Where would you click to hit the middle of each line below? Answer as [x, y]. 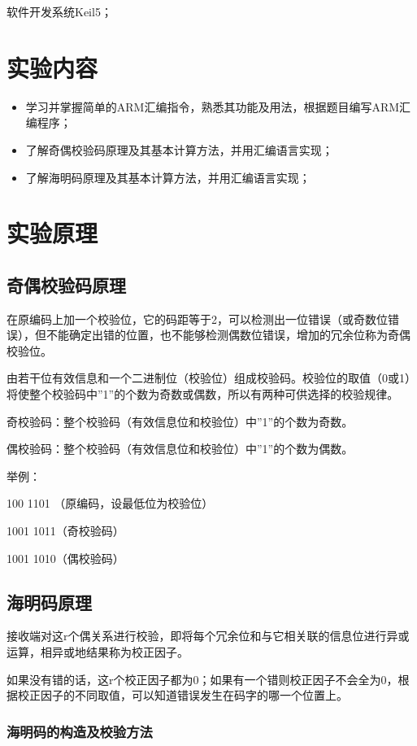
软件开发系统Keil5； [59, 11]
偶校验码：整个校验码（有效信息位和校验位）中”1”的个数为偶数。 [180, 449]
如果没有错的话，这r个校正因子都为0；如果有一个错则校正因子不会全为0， [202, 679]
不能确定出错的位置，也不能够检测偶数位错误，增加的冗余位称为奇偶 [228, 335]
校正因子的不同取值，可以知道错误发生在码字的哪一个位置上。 [182, 695]
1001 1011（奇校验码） [65, 531]
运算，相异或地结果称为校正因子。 [98, 652]
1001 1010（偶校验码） [65, 558]
